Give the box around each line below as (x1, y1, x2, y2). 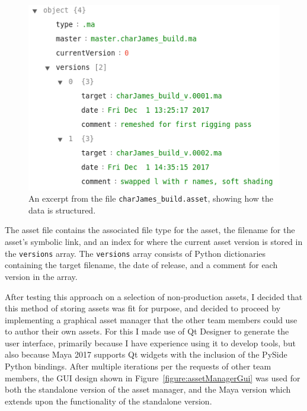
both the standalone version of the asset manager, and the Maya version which (5, 383, 291, 396)
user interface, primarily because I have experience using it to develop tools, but (5, 336, 296, 349)
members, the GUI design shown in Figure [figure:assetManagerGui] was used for (5, 371, 300, 384)
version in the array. (5, 270, 78, 282)
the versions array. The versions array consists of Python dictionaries (5, 247, 266, 259)
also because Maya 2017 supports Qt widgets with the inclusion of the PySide (5, 348, 287, 361)
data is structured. (28, 203, 96, 216)
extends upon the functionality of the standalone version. (5, 394, 212, 407)
